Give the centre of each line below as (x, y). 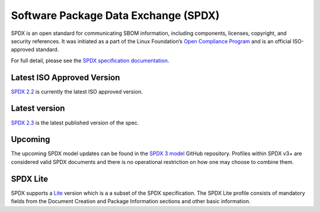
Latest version (38, 109)
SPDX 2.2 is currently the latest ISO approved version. (77, 91)
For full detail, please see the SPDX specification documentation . (90, 60)
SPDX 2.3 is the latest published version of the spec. (75, 123)
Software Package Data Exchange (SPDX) (115, 15)
